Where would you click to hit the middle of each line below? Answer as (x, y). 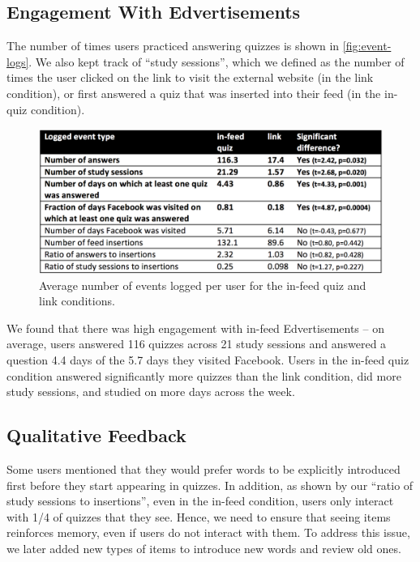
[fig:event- (367, 46)
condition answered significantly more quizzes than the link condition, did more (204, 375)
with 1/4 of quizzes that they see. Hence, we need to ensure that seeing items (199, 516)
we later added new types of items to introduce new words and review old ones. (204, 548)
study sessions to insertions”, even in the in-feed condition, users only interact (200, 501)
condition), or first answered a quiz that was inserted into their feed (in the (194, 93)
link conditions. (77, 301)
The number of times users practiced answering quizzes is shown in (173, 46)
